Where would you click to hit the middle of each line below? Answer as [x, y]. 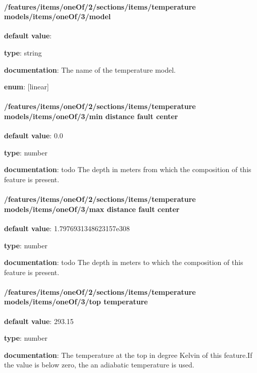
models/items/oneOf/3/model [58, 16]
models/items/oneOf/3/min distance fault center [91, 116]
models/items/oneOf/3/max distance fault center [92, 209]
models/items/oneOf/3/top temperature [76, 302]
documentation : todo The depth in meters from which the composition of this [128, 169]
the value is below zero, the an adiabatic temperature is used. [99, 365]
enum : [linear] [27, 87]
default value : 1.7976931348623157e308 [67, 228]
